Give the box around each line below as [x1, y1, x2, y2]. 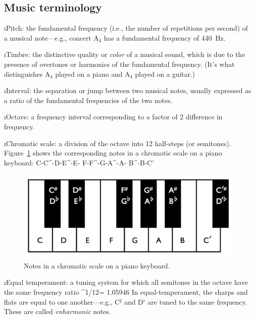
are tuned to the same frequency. [148, 296, 248, 307]
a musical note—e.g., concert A [4, 32, 99, 43]
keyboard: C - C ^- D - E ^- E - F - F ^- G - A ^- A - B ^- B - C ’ [4, 157, 154, 167]
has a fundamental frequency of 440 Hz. [103, 32, 226, 43]
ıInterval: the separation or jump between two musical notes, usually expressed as [4, 85, 252, 96]
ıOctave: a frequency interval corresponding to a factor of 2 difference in [4, 111, 223, 122]
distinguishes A [4, 68, 51, 79]
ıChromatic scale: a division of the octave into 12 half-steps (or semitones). [4, 138, 231, 148]
